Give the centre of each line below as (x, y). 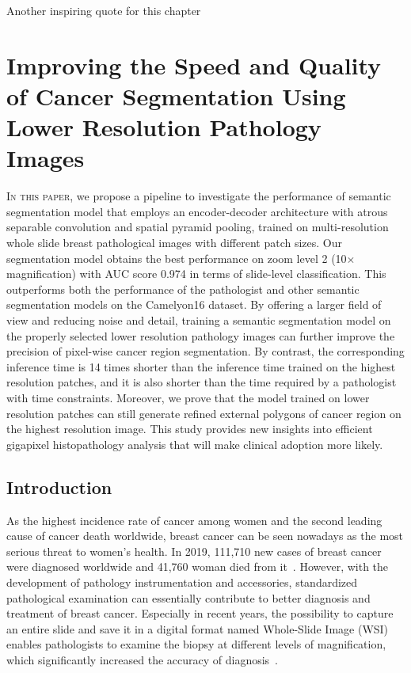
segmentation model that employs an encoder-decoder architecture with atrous (197, 211)
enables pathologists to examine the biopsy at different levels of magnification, (196, 644)
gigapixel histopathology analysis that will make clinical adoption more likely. (195, 444)
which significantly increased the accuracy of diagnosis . (143, 659)
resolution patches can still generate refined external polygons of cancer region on (204, 413)
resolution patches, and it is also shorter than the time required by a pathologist (202, 382)
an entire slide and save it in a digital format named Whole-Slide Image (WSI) (198, 628)
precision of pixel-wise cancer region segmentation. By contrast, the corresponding (205, 351)
